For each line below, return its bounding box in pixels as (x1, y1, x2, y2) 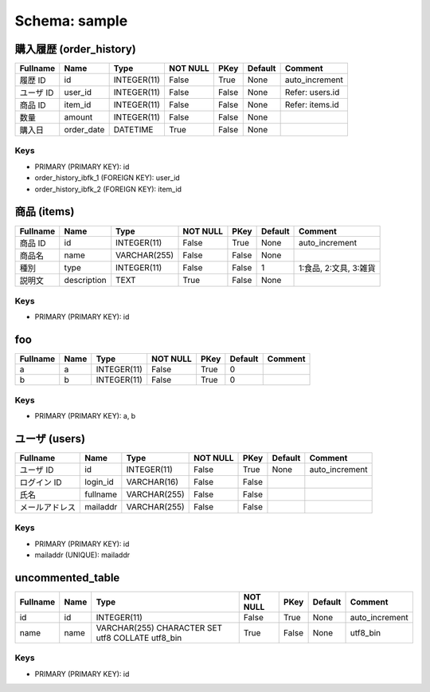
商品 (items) (14, 205, 75, 218)
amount (64, 112, 93, 123)
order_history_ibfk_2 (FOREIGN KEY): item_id (34, 184, 182, 194)
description (64, 274, 107, 285)
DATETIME (113, 124, 154, 136)
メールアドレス (19, 501, 76, 513)
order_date (64, 124, 105, 136)
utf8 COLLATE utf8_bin (96, 632, 182, 643)
